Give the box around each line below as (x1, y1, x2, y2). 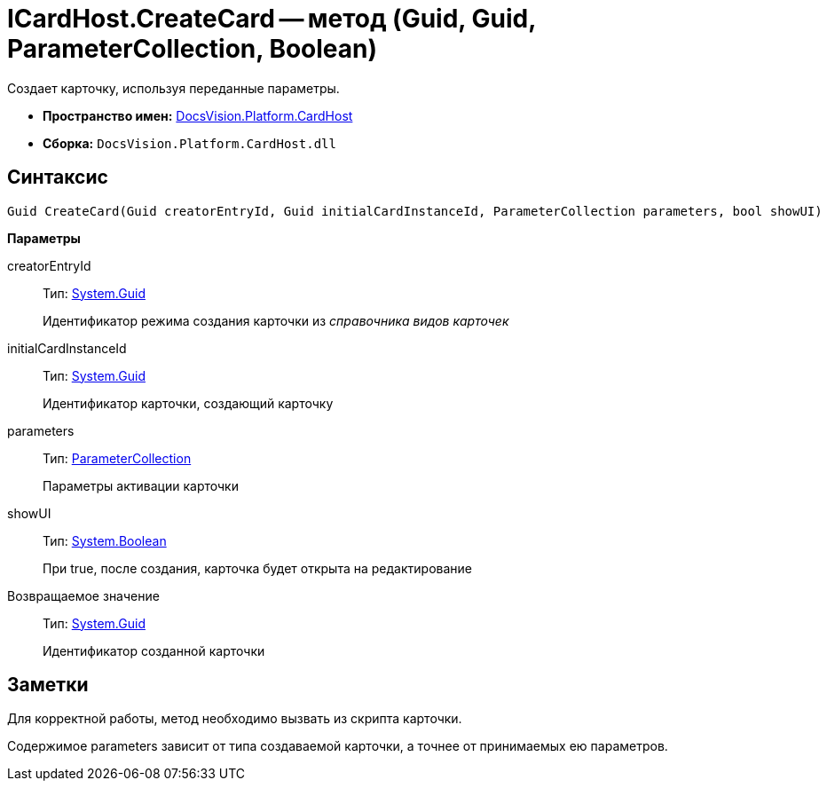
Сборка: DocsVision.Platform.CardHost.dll (43, 135, 336, 151)
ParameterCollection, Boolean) (7, 34, 378, 64)
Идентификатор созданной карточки (43, 642, 265, 658)
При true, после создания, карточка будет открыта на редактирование (43, 560, 472, 576)
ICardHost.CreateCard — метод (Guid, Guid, (7, 4, 536, 34)
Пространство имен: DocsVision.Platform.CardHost (43, 107, 353, 123)
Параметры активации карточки (43, 477, 239, 493)
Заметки (7, 674, 89, 697)
